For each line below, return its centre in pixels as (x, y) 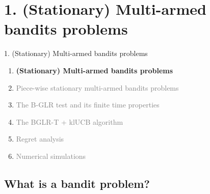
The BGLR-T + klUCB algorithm (70, 121)
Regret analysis (40, 139)
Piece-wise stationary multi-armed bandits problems (97, 87)
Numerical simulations (51, 156)
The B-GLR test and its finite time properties (88, 105)
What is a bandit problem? (77, 183)
